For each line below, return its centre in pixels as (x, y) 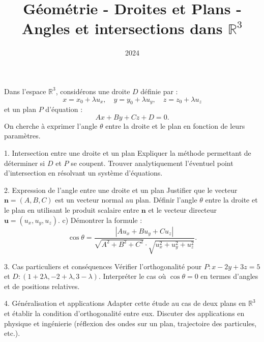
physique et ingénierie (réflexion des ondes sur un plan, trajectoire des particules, (130, 323)
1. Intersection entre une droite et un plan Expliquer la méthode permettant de (128, 153)
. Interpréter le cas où (132, 276)
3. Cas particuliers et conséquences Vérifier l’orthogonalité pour (103, 266)
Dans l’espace (25, 91)
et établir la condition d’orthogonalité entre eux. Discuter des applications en (124, 313)
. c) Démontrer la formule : (100, 220)
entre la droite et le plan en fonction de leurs (175, 125)
